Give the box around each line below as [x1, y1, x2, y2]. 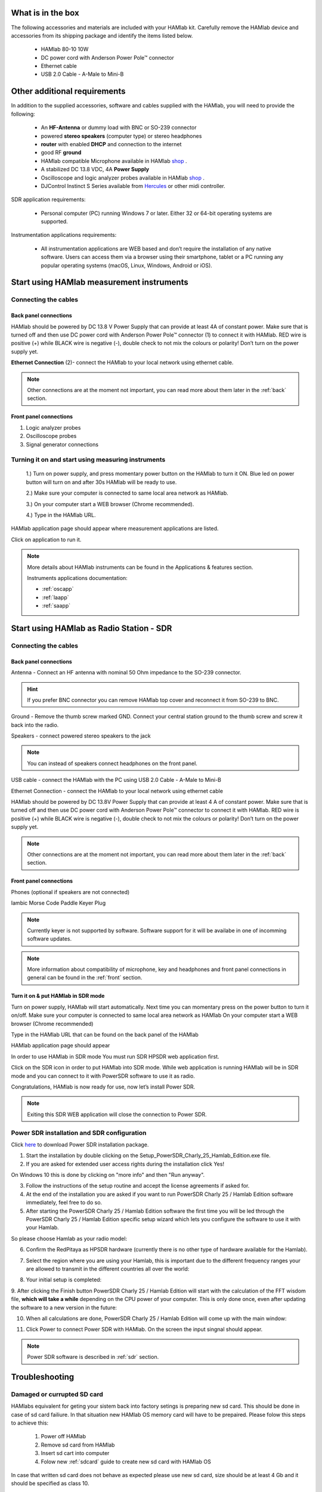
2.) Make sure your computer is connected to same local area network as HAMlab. [26, 489, 229, 497]
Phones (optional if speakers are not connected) [11, 888, 130, 895]
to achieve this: [11, 1419, 49, 1426]
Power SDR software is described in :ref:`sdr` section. [27, 1354, 159, 1361]
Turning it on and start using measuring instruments [11, 455, 166, 464]
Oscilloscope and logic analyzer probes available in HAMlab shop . [41, 174, 205, 181]
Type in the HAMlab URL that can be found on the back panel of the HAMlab [11, 1031, 199, 1038]
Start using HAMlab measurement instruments [11, 278, 188, 288]
